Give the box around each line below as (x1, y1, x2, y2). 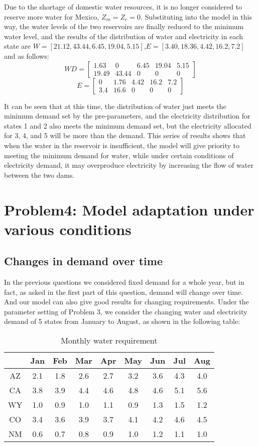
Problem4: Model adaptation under (4, 199, 254, 219)
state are (4, 41, 31, 51)
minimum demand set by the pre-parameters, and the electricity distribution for (4, 110, 250, 121)
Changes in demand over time (4, 253, 163, 269)
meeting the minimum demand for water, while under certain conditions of (4, 150, 234, 160)
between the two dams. (4, 169, 75, 180)
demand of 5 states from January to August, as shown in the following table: (4, 316, 240, 326)
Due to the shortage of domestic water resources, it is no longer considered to (4, 2, 242, 12)
